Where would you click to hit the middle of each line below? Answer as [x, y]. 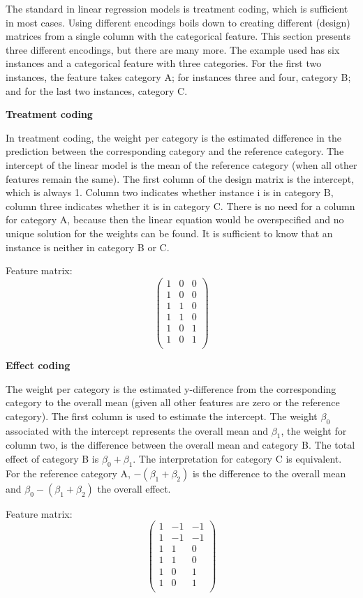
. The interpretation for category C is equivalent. [237, 458]
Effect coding [38, 365]
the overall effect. [134, 488]
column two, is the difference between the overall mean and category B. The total [180, 445]
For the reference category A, [68, 473]
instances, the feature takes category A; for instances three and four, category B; [178, 76]
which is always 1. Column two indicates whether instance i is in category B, [170, 192]
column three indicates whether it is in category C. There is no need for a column [180, 205]
